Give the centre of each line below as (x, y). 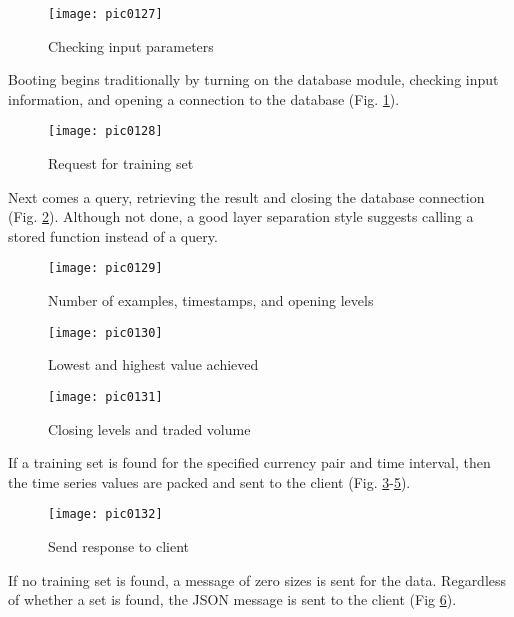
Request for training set (121, 163)
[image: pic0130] (105, 332)
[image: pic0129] (105, 268)
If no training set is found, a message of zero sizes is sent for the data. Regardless (257, 579)
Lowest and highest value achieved (153, 364)
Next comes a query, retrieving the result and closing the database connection (246, 196)
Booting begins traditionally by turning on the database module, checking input (253, 79)
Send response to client (118, 546)
